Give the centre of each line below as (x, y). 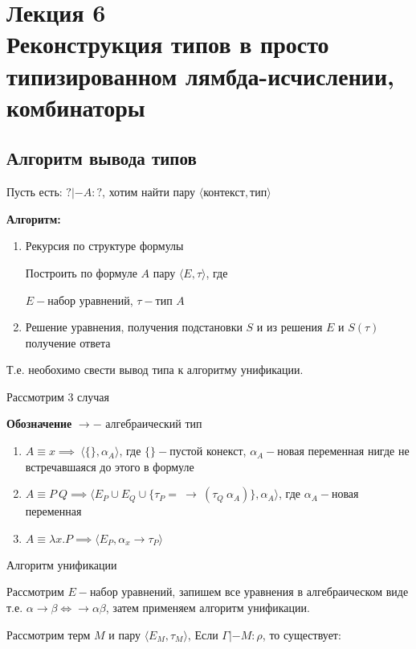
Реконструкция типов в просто (168, 44)
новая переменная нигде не (343, 451)
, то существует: (302, 634)
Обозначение (39, 423)
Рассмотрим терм (49, 634)
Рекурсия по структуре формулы (104, 246)
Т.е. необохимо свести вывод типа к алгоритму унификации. (155, 370)
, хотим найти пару (149, 192)
